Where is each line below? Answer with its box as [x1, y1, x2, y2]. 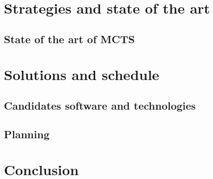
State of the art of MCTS [4, 31, 135, 46]
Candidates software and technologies [4, 98, 196, 113]
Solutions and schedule [4, 65, 160, 84]
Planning [4, 126, 49, 141]
